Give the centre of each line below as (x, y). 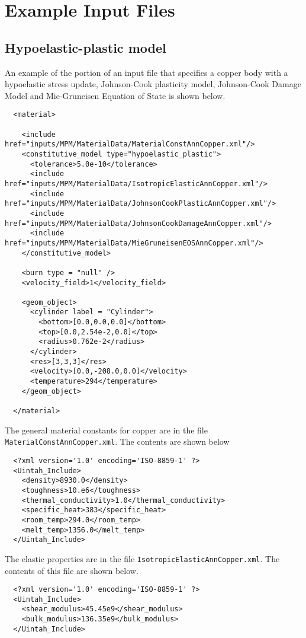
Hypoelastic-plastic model (86, 47)
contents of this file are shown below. (72, 570)
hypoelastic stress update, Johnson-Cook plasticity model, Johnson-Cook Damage (153, 84)
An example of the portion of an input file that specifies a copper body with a (146, 72)
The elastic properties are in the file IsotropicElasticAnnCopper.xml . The (142, 558)
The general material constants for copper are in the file (106, 430)
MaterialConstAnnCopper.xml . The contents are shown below (117, 441)
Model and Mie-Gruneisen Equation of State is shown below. (115, 95)
